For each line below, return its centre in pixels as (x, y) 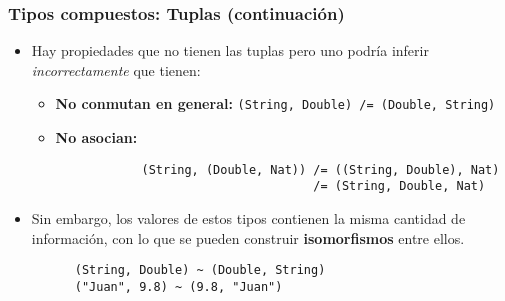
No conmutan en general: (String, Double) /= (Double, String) (275, 103)
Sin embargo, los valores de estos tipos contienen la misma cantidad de (248, 217)
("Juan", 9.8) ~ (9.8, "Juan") (178, 286)
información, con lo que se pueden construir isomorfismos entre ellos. (248, 237)
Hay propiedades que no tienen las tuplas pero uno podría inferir (230, 50)
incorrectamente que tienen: (116, 69)
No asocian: (96, 137)
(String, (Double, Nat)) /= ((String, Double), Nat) (320, 169)
